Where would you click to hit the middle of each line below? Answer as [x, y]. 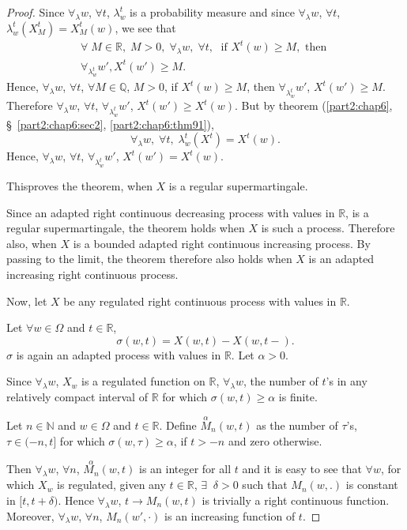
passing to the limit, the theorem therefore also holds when [149, 259]
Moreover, [30, 515]
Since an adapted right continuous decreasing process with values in [171, 212]
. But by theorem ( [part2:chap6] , [314, 105]
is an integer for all [185, 469]
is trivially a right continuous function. [296, 500]
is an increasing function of [230, 515]
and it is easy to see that [302, 469]
